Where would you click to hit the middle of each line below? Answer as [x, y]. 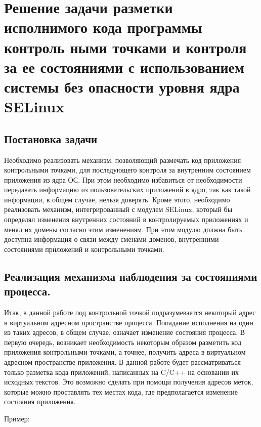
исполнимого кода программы [103, 27]
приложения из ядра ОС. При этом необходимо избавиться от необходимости [123, 179]
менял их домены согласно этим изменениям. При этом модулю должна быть [123, 229]
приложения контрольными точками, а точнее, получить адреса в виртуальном [125, 352]
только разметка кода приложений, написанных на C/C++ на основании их [121, 372]
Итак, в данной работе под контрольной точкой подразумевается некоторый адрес [130, 312]
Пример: [17, 418]
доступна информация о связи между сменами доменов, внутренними [112, 239]
